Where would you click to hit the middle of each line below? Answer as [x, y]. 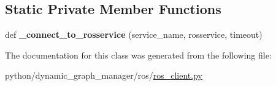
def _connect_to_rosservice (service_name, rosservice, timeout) [134, 34]
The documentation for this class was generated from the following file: [138, 55]
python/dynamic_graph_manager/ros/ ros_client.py [104, 75]
